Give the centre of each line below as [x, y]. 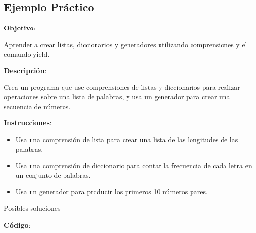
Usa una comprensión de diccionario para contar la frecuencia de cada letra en [134, 165]
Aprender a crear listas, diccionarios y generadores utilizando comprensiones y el [126, 44]
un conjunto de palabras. [53, 175]
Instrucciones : [28, 123]
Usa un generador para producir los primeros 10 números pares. [112, 191]
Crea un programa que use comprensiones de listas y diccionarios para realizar [122, 87]
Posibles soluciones [32, 208]
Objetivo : [20, 28]
